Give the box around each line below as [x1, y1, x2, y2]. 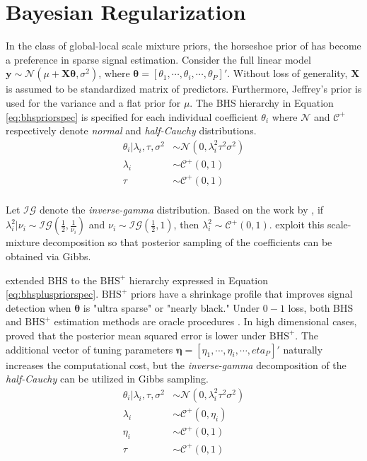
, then [173, 217, 199, 232]
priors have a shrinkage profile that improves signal [130, 286, 353, 301]
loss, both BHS [288, 300, 354, 315]
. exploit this [269, 217, 325, 232]
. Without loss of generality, [227, 66, 348, 81]
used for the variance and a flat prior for [6, 95, 181, 110]
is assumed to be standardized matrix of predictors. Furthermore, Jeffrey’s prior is [6, 81, 362, 96]
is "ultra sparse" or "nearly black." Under [83, 300, 260, 315]
